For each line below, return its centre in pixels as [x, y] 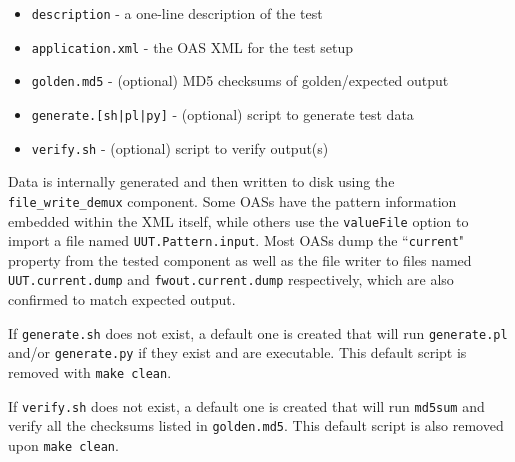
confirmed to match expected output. [122, 299]
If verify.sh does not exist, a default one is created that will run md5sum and [246, 405]
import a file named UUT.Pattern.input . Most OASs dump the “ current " [236, 240]
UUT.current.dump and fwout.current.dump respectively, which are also [231, 279]
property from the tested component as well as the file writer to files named [240, 259]
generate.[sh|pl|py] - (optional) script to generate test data [222, 113]
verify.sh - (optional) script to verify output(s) [180, 147]
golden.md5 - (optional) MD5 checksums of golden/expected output [240, 80]
